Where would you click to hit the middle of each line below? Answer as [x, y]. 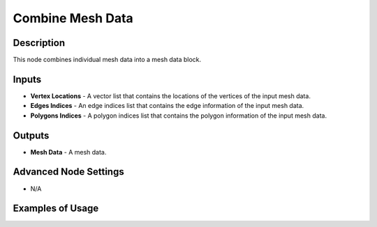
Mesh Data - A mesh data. [68, 152]
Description [39, 43]
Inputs [27, 79]
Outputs [31, 135]
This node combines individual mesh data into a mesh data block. [107, 60]
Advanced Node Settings [69, 172]
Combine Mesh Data [73, 18]
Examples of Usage [56, 209]
